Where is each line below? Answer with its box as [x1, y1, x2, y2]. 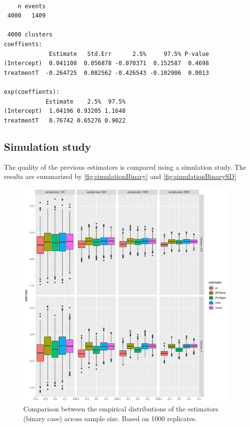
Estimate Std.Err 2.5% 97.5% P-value [49, 50, 209, 57]
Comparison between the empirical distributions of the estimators [23, 404, 218, 414]
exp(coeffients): [4, 88, 60, 95]
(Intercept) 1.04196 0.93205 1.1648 [4, 107, 126, 115]
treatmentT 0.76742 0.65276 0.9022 [4, 117, 126, 124]
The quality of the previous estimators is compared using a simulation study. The [4, 161, 247, 172]
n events [17, 2, 46, 10]
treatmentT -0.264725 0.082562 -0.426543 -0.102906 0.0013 [4, 69, 209, 76]
